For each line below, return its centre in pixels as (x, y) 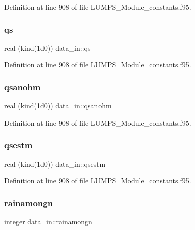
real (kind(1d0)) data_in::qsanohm (58, 106)
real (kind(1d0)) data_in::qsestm (55, 163)
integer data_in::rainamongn (48, 222)
